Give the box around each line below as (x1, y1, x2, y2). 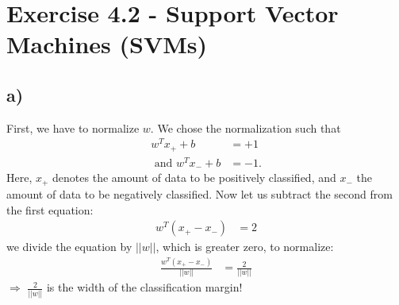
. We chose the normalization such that (150, 119, 341, 136)
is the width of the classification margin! (46, 279, 243, 295)
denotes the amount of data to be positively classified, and (52, 169, 336, 186)
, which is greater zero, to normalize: (155, 238, 334, 255)
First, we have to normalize (6, 119, 140, 136)
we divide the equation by (6, 238, 132, 255)
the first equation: (6, 201, 94, 218)
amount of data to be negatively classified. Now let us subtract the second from (6, 185, 393, 202)
